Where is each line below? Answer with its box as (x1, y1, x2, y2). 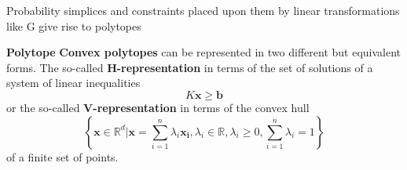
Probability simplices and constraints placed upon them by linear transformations (6, 2, 400, 18)
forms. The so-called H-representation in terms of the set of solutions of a (6, 59, 373, 75)
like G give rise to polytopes (6, 17, 141, 34)
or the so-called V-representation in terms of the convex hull (6, 99, 310, 115)
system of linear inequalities (6, 74, 141, 91)
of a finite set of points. (6, 148, 119, 165)
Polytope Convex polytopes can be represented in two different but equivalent (6, 44, 401, 60)
